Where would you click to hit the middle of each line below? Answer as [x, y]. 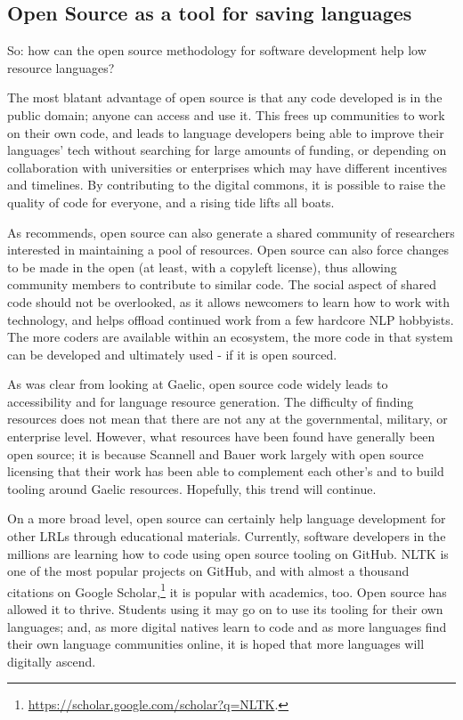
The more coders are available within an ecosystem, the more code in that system [230, 337]
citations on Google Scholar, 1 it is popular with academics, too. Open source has [227, 590]
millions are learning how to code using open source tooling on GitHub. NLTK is [228, 553]
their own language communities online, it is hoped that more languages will [216, 644]
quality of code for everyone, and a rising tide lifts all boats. [171, 202]
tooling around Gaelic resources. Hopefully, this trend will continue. [192, 488]
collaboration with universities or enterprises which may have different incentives [227, 167]
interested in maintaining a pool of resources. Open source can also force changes [228, 250]
